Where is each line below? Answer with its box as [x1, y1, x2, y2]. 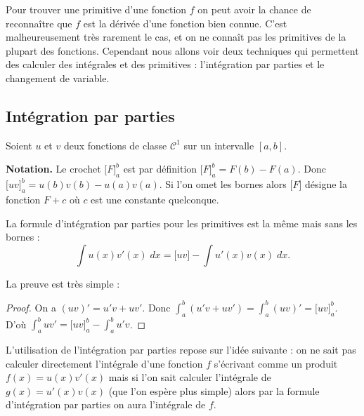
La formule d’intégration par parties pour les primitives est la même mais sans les [6, 215, 358, 230]
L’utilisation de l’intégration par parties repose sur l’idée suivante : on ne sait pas [6, 342, 356, 356]
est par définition [123, 161, 197, 176]
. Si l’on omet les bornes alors [159, 177, 287, 192]
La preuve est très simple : [6, 276, 120, 290]
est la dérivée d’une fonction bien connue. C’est [83, 15, 287, 30]
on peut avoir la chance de [197, 2, 311, 16]
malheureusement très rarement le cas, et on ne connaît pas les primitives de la [6, 29, 346, 44]
